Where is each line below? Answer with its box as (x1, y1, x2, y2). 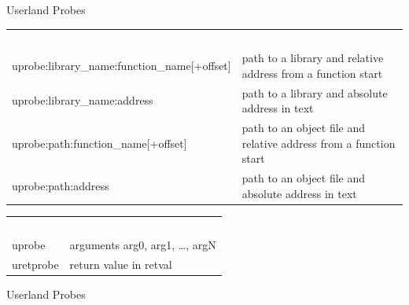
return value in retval (69, 256, 172, 273)
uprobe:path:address (12, 177, 109, 193)
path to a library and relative (241, 50, 384, 66)
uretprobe (12, 256, 59, 273)
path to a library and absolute (241, 84, 388, 101)
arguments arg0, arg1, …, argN (69, 237, 216, 253)
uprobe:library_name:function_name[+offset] (12, 57, 231, 73)
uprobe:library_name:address (12, 92, 153, 108)
